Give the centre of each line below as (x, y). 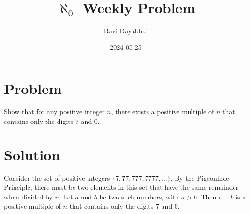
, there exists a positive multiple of (162, 112)
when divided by (28, 196)
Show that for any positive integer (54, 112)
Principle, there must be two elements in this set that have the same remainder (121, 187)
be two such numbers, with (139, 196)
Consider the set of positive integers (57, 177)
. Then (206, 196)
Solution (32, 154)
